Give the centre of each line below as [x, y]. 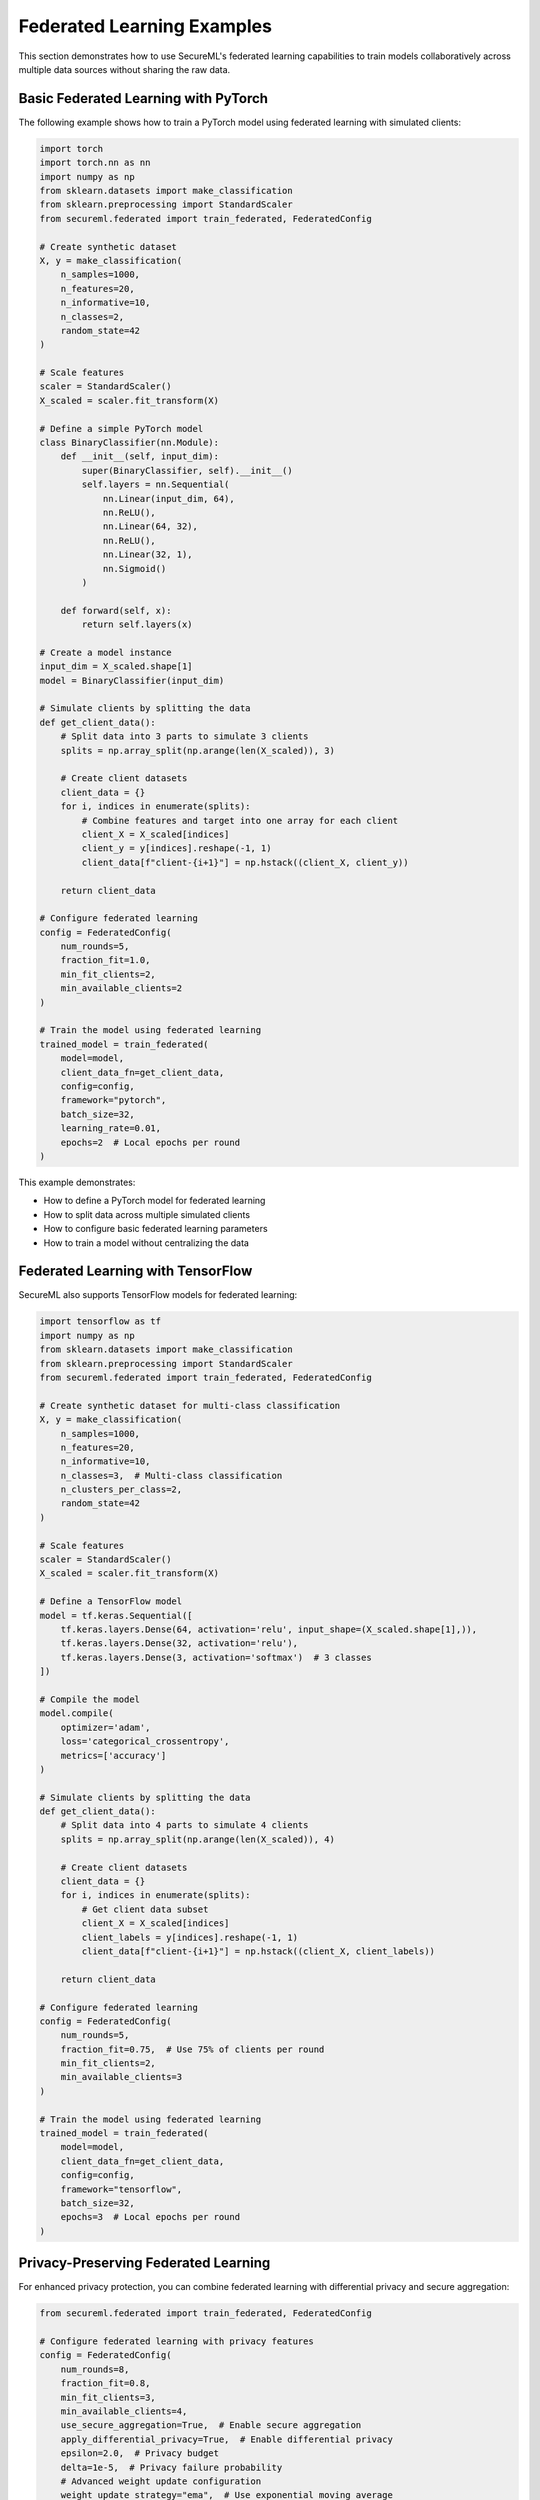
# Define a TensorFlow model [111, 1601]
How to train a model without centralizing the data [146, 1242]
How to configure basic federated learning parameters [156, 1229]
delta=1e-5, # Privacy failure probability [171, 2467]
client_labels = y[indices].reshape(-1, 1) [190, 1937]
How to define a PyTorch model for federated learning [154, 1201]
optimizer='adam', [105, 1727]
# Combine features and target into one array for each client [240, 820]
